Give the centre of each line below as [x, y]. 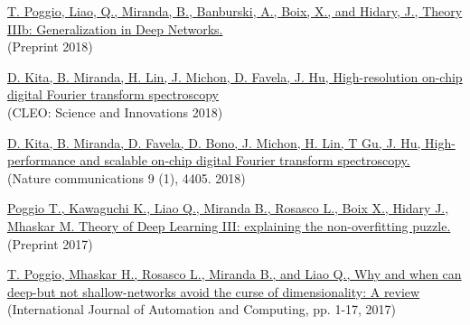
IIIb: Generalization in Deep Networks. [115, 28]
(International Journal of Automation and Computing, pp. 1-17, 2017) [202, 309]
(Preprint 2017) [50, 243]
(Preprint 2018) [50, 46]
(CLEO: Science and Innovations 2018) [115, 111]
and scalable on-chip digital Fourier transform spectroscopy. [245, 160]
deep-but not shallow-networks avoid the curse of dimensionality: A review [214, 291]
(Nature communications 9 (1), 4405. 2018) [127, 177]
